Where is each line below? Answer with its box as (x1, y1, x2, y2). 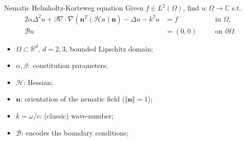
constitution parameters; (33, 60, 108, 70)
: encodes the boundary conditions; (21, 127, 129, 137)
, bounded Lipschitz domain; (65, 43, 153, 53)
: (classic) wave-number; (40, 110, 114, 121)
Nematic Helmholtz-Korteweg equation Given (4, 2, 144, 12)
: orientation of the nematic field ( (20, 93, 125, 104)
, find (183, 2, 199, 12)
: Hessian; (23, 76, 53, 87)
